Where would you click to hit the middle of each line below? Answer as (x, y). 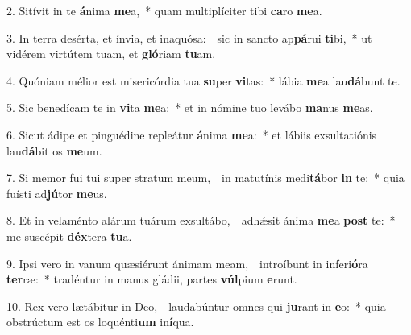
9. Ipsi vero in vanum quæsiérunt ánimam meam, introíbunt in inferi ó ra (187, 263)
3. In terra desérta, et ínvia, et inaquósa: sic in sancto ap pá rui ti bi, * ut (189, 37)
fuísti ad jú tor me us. (57, 193)
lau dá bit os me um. (54, 150)
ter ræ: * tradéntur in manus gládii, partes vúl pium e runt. (152, 279)
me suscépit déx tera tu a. (69, 236)
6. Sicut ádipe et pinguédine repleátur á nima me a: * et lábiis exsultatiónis (192, 134)
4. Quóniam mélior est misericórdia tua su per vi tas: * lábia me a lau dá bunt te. (203, 80)
